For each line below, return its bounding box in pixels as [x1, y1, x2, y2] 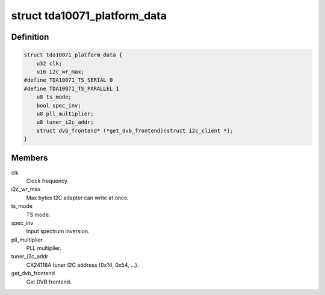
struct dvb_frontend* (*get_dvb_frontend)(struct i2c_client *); [36, 127, 234, 134]
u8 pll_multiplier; [36, 110, 94, 117]
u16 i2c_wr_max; [36, 68, 84, 75]
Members [11, 153, 48, 163]
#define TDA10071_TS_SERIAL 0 [23, 77, 113, 84]
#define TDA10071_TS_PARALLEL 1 [23, 85, 120, 92]
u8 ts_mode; [36, 94, 72, 100]
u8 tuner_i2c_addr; [36, 119, 94, 126]
